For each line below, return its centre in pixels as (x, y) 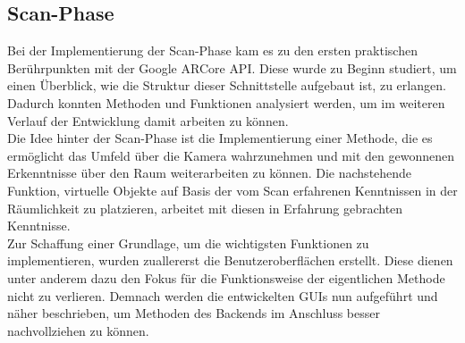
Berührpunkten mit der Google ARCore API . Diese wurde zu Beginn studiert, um (232, 67)
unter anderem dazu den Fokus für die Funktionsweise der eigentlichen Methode (226, 277)
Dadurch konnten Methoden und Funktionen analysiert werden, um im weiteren (226, 102)
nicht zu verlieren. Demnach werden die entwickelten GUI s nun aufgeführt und (223, 295)
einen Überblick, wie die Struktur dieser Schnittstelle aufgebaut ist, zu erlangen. (227, 85)
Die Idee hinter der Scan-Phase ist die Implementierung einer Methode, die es (220, 138)
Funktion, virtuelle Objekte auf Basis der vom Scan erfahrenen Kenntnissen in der (232, 190)
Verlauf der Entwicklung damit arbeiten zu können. (148, 120)
